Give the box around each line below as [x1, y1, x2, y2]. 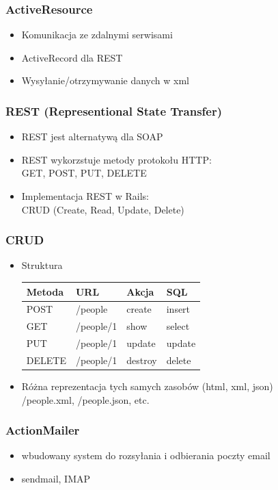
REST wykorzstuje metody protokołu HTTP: [21, 152, 212, 166]
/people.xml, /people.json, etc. [21, 392, 150, 407]
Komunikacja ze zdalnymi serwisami [21, 27, 173, 42]
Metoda [26, 284, 64, 298]
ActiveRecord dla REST [21, 50, 123, 64]
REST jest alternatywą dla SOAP [21, 129, 163, 144]
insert [166, 302, 191, 316]
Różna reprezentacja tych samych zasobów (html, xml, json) [21, 378, 273, 393]
